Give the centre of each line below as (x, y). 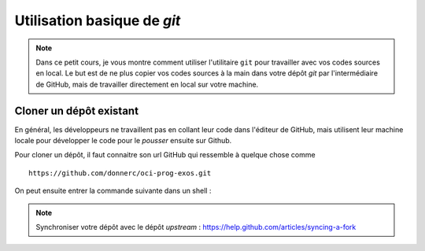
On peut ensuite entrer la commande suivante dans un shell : (113, 191)
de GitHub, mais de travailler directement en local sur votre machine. (147, 84)
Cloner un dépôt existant (77, 111)
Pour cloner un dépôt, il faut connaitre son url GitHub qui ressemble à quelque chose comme (165, 155)
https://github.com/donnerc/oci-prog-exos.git (120, 173)
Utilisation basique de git (98, 20)
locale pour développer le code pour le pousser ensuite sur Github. (123, 141)
